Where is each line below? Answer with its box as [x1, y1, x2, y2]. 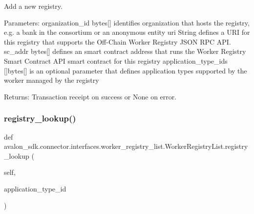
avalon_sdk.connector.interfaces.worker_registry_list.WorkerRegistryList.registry [4, 141, 248, 151]
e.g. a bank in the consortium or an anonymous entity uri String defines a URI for [4, 27, 250, 37]
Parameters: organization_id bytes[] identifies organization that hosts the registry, [4, 17, 250, 27]
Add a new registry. [4, 1, 63, 11]
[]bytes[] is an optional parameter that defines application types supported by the [4, 65, 247, 75]
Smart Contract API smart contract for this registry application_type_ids [4, 55, 228, 66]
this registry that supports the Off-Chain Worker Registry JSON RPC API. [4, 36, 231, 47]
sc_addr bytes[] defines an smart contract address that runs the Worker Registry [4, 46, 246, 56]
